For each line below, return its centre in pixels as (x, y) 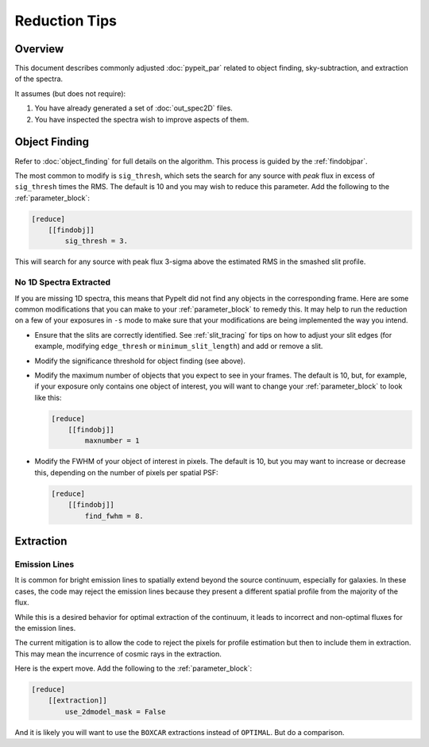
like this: (48, 397)
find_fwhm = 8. (114, 516)
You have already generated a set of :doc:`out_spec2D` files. (134, 108)
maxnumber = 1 (112, 441)
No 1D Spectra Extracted (63, 282)
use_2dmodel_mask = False (115, 712)
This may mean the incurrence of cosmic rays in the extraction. (118, 654)
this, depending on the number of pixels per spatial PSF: (126, 472)
